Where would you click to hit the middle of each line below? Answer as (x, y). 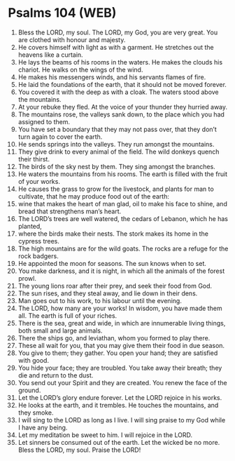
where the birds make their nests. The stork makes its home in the (113, 234)
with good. (34, 360)
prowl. (27, 278)
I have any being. (43, 427)
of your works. (39, 181)
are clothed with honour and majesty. (72, 39)
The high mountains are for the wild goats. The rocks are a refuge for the (123, 248)
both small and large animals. (60, 330)
